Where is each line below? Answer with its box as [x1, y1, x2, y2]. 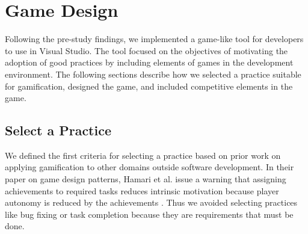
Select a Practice [5, 121, 112, 140]
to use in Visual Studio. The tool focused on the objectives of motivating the [5, 44, 288, 57]
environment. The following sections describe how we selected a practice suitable [5, 67, 301, 80]
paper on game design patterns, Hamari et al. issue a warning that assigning [5, 173, 286, 185]
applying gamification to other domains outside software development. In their [5, 161, 294, 173]
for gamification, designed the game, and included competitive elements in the [5, 79, 293, 92]
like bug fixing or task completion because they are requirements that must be [5, 208, 294, 220]
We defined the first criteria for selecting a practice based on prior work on [5, 149, 281, 161]
